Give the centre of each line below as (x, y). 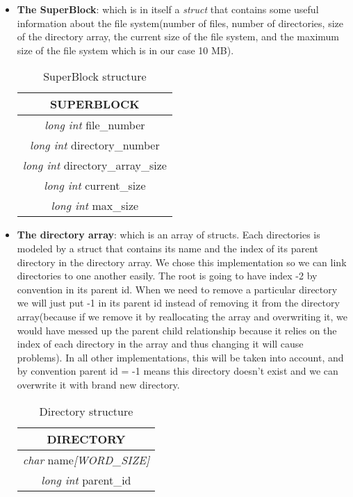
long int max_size (95, 206)
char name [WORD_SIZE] (86, 459)
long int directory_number (95, 145)
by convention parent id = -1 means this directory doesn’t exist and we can (178, 371)
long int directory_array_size (95, 165)
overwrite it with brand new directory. (98, 384)
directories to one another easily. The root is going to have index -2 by (167, 276)
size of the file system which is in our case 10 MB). (125, 50)
